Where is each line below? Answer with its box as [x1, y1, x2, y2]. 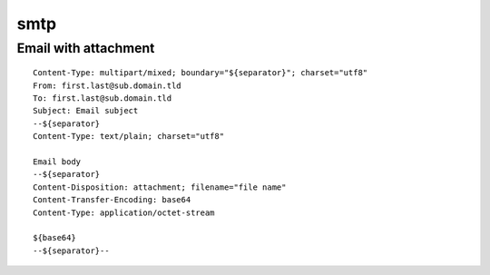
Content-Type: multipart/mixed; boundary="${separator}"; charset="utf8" [33, 68, 368, 78]
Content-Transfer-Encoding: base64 [33, 195, 191, 205]
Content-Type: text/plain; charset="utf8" [33, 132, 225, 142]
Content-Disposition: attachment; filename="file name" [33, 182, 287, 192]
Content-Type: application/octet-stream [33, 207, 215, 218]
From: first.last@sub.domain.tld [33, 80, 181, 91]
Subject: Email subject [33, 105, 139, 116]
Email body [33, 156, 82, 167]
